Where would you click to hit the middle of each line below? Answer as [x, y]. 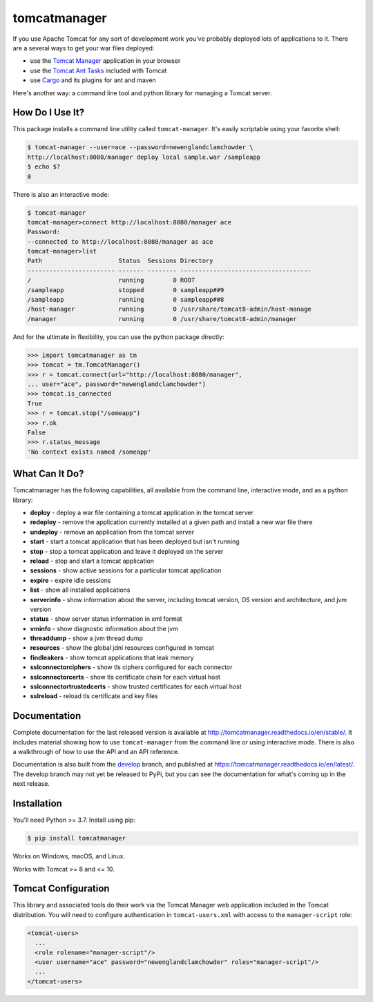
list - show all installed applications [80, 590]
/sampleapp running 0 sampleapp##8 [126, 300]
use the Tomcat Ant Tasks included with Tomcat [98, 70]
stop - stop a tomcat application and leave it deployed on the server [127, 551]
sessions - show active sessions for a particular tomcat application [126, 570]
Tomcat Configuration [61, 888]
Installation [37, 803]
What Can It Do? [48, 474]
